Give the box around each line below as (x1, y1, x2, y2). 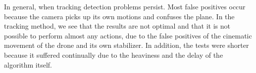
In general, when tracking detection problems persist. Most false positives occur (4, 1, 246, 11)
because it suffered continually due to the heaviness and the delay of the (4, 49, 223, 60)
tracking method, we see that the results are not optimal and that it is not (4, 21, 230, 31)
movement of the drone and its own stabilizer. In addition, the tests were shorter (4, 40, 249, 50)
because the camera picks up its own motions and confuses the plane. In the (4, 11, 235, 21)
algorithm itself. (4, 59, 52, 70)
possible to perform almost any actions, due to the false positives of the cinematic (4, 30, 252, 40)
